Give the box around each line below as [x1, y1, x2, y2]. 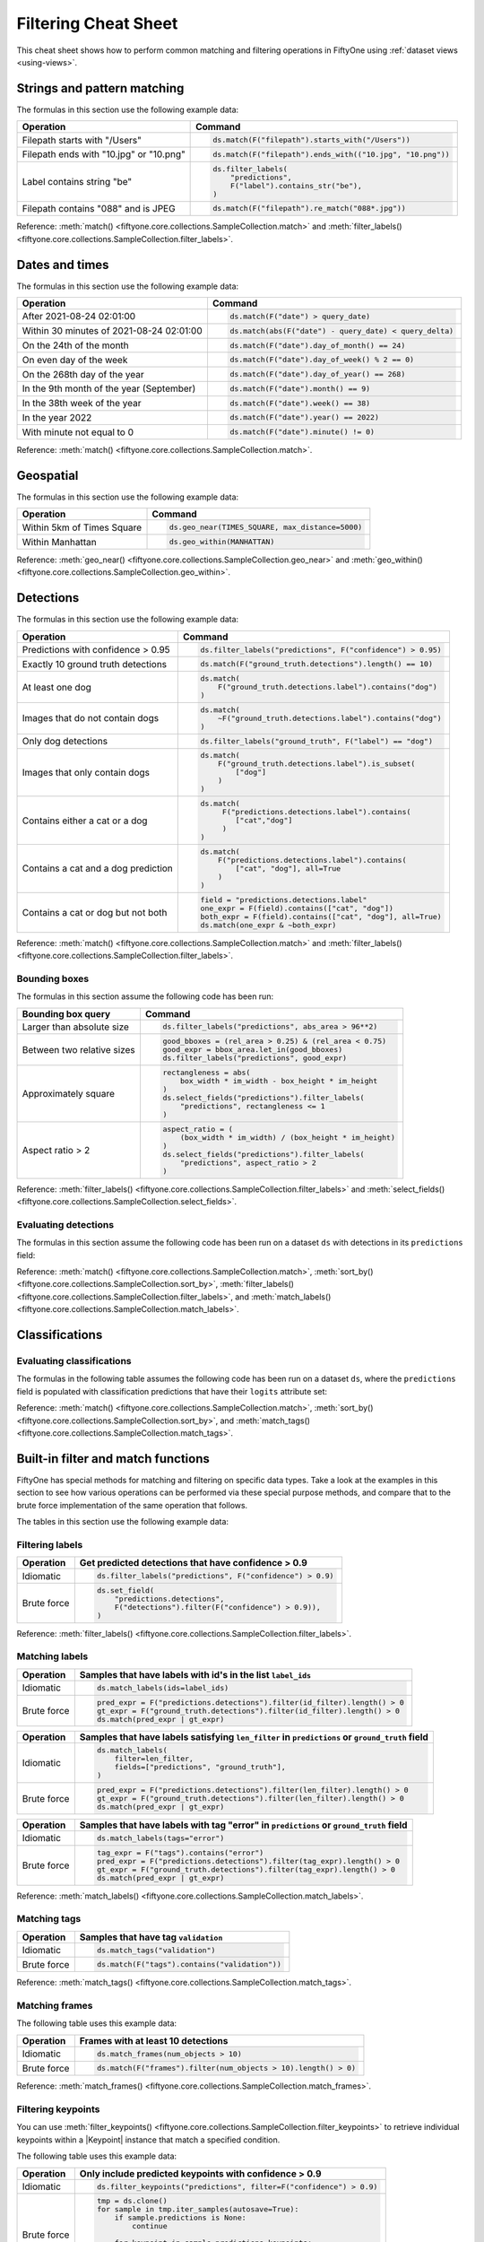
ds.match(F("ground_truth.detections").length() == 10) [200, 659, 434, 669]
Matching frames [16, 1999, 93, 2012]
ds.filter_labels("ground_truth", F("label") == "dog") [200, 736, 434, 746]
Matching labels [16, 1650, 89, 1663]
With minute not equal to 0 [22, 426, 134, 439]
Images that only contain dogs [22, 766, 150, 778]
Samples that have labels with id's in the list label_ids [79, 1668, 312, 1681]
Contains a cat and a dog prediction [22, 862, 174, 874]
